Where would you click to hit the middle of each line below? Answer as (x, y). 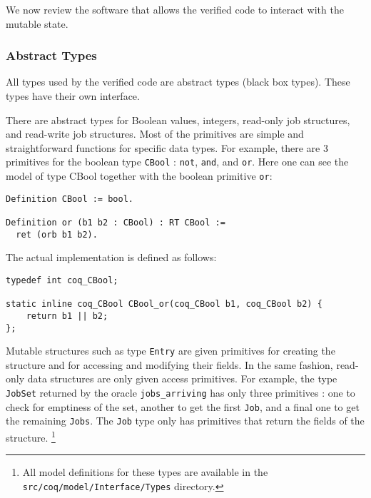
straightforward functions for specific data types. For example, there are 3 (167, 147)
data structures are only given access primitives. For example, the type (182, 378)
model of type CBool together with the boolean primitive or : (139, 176)
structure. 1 (31, 436)
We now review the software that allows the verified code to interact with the (175, 9)
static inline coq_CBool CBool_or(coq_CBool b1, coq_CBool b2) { (164, 304)
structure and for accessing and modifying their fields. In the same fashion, (169, 364)
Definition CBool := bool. (70, 199)
